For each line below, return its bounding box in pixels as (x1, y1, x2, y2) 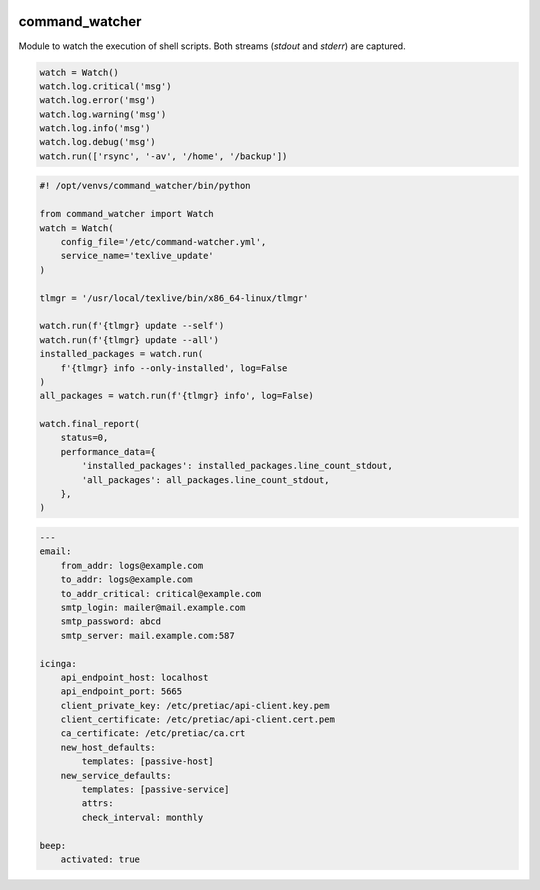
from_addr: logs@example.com (60, 560, 204, 571)
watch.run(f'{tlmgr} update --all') (39, 334, 220, 345)
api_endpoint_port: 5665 (60, 686, 183, 697)
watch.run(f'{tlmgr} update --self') (39, 320, 225, 332)
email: (39, 546, 72, 557)
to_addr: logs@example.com (60, 574, 194, 585)
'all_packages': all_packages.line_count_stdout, (81, 474, 330, 485)
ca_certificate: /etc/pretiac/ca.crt (60, 728, 246, 739)
